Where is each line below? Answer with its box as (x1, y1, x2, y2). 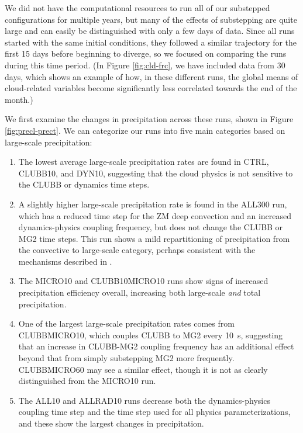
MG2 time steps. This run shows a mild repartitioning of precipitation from (18, 232, 290, 244)
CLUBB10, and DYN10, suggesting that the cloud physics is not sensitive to (18, 167, 293, 179)
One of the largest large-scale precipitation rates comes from (18, 317, 235, 330)
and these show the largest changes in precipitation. (18, 417, 204, 429)
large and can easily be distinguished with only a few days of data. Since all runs (5, 25, 295, 37)
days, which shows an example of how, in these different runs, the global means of (5, 70, 298, 82)
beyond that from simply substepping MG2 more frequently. (18, 352, 235, 364)
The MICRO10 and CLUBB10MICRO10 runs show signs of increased (18, 275, 268, 287)
